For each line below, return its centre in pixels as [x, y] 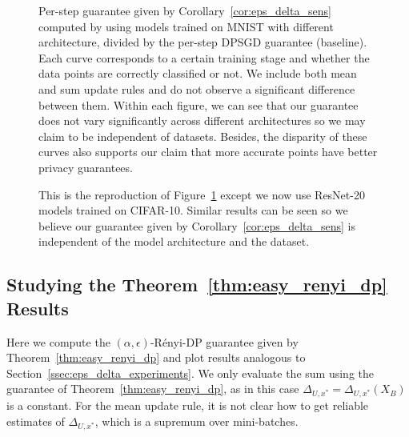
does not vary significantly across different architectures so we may [202, 120]
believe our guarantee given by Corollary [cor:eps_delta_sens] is [197, 225]
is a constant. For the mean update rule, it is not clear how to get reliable [188, 405]
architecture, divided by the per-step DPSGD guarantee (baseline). [203, 42]
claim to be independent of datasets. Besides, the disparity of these [203, 136]
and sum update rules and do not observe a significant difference [197, 88]
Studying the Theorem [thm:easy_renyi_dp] [197, 285]
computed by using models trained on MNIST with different [186, 26]
